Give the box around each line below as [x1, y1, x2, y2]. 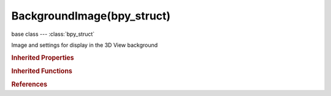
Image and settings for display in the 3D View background [11, 41, 158, 49]
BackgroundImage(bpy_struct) [11, 9, 171, 22]
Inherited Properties [11, 53, 75, 62]
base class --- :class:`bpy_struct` [11, 30, 95, 38]
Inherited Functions [11, 67, 73, 75]
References [11, 80, 48, 89]
